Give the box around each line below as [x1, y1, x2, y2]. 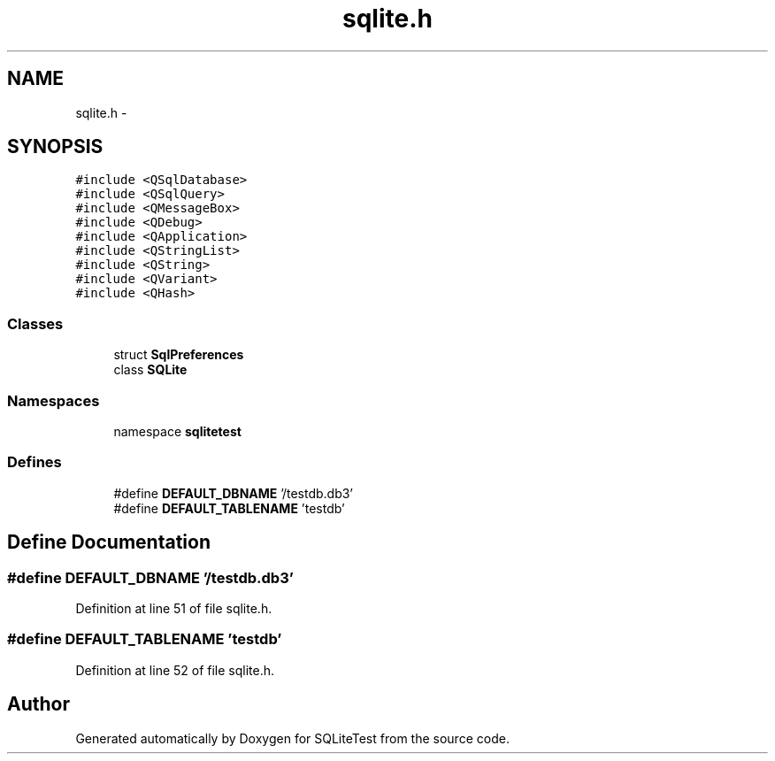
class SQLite [113, 362, 188, 378]
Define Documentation [7, 531, 211, 554]
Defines [7, 453, 62, 472]
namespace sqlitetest [113, 423, 242, 439]
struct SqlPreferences [113, 347, 244, 363]
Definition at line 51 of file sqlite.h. [75, 600, 272, 616]
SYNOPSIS [7, 135, 104, 158]
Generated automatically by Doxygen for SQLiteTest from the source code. [75, 730, 510, 746]
